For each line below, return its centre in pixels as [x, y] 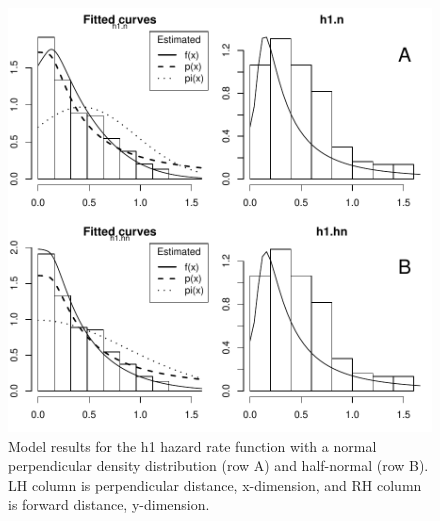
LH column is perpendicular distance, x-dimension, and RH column [215, 484]
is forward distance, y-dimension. [109, 504]
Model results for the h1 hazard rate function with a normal [192, 445]
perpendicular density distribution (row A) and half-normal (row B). [218, 465]
